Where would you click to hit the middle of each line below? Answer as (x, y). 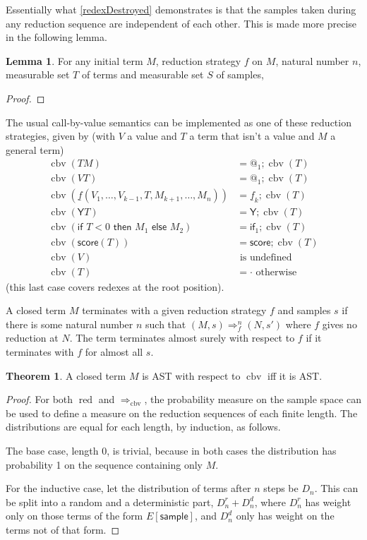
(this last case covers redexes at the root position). (115, 286)
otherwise (276, 272)
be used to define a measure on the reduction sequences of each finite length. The (182, 413)
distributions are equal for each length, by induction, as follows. (143, 427)
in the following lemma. (56, 37)
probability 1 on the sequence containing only (104, 464)
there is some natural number (70, 324)
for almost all (114, 351)
